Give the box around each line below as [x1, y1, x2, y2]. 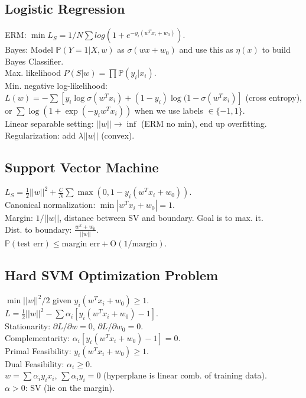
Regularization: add [5, 129, 76, 141]
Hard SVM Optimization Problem [5, 266, 219, 284]
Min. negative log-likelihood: [5, 79, 108, 92]
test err [17, 240, 44, 249]
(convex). [101, 129, 135, 141]
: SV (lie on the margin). [25, 381, 115, 394]
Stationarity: [5, 320, 51, 332]
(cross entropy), [245, 91, 302, 103]
